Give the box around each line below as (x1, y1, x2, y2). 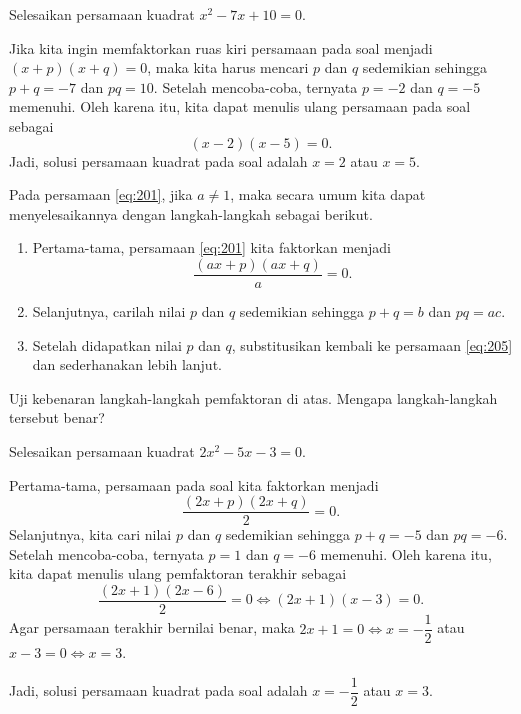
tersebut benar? (9, 407, 105, 428)
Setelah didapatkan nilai (32, 334, 182, 355)
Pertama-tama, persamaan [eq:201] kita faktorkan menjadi (32, 237, 392, 258)
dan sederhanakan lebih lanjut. (32, 354, 222, 375)
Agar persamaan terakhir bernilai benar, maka (9, 617, 295, 638)
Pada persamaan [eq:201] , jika (9, 184, 193, 205)
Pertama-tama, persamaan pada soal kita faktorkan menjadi (9, 474, 379, 495)
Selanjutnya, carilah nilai (32, 301, 186, 321)
